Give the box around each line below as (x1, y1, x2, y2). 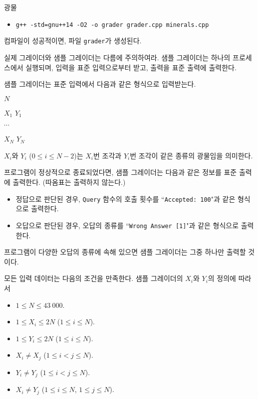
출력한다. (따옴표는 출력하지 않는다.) (12, 177, 126, 187)
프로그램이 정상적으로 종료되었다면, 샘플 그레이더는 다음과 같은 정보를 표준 (4, 167, 237, 177)
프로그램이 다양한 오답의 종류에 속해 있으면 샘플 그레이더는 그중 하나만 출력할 (4, 247, 246, 257)
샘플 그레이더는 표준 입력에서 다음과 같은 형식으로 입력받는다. (4, 79, 196, 89)
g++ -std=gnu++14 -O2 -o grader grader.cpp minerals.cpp (15, 21, 209, 28)
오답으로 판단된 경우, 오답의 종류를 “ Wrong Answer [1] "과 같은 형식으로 (15, 220, 239, 230)
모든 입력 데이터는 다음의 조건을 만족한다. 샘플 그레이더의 (4, 273, 183, 283)
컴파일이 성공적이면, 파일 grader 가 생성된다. (4, 35, 142, 46)
